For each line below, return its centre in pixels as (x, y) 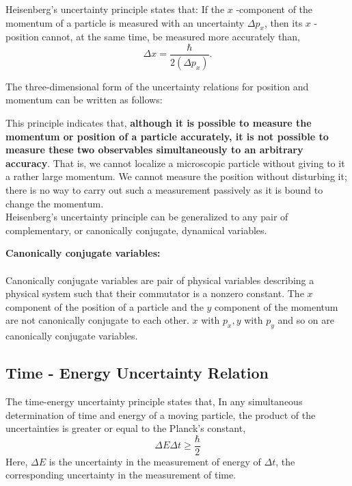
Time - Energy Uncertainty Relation (137, 373)
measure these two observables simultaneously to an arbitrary (154, 150)
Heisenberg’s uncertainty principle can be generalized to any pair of (147, 217)
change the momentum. (55, 203)
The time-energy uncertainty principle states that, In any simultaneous (154, 401)
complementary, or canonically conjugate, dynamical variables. (136, 230)
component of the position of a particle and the (105, 306)
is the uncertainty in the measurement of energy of (155, 461)
